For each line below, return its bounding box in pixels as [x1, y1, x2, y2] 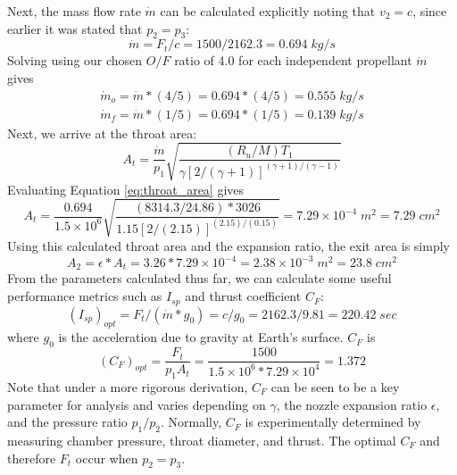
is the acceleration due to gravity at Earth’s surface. [58, 328, 344, 346]
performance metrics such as [7, 287, 162, 305]
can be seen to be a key [270, 377, 400, 396]
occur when [75, 448, 138, 467]
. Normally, [160, 412, 222, 431]
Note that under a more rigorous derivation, [7, 377, 248, 396]
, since [412, 2, 447, 20]
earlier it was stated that [7, 19, 143, 37]
